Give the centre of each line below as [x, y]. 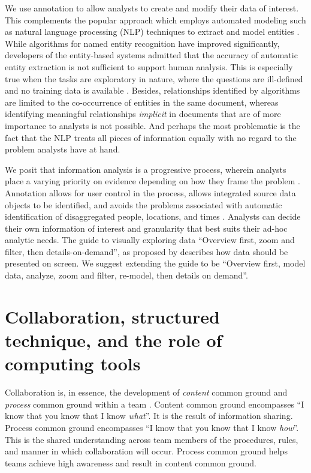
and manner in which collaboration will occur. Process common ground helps [146, 451]
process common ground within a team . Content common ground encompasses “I [155, 404]
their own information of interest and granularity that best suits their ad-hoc [146, 228]
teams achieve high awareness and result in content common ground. [131, 462]
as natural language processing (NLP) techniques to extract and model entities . [152, 32]
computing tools [73, 363]
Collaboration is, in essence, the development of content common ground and [146, 392]
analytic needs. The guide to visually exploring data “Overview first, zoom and [150, 240]
